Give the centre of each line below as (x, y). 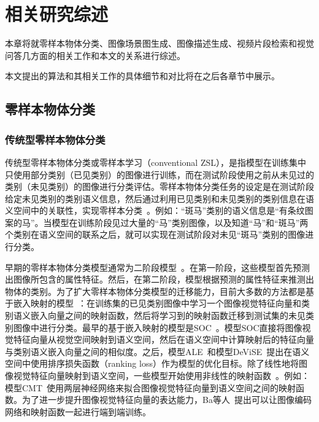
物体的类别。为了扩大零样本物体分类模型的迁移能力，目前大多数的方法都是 (155, 291)
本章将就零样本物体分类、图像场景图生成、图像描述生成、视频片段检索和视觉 (159, 43)
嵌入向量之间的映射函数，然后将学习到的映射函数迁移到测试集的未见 (168, 315)
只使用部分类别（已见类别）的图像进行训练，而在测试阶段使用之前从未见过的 (159, 174)
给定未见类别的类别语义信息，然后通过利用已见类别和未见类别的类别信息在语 (159, 198)
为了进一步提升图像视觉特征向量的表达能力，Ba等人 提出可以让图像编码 (167, 400)
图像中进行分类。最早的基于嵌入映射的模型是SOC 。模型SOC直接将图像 (158, 327)
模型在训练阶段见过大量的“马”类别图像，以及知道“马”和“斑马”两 (180, 222)
